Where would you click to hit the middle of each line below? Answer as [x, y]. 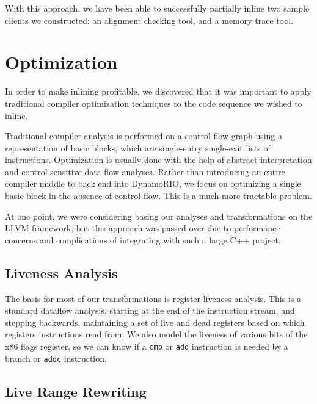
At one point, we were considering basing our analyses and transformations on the [159, 216]
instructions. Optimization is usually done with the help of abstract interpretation [158, 160]
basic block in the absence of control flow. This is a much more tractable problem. [158, 196]
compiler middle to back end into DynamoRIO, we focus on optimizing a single [153, 183]
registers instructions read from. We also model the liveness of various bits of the [156, 334]
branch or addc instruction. [56, 358]
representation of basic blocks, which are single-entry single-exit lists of [138, 147]
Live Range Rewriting [76, 391]
